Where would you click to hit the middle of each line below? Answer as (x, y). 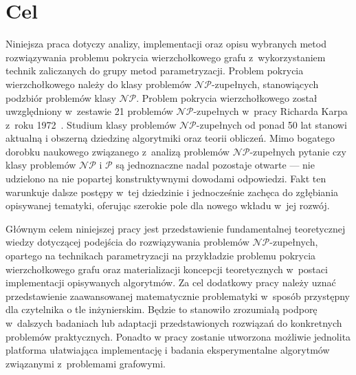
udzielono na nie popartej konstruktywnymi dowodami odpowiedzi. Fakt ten (166, 179)
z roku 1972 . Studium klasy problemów (91, 124)
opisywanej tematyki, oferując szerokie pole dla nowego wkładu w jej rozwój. (168, 205)
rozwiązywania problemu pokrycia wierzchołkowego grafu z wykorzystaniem (166, 57)
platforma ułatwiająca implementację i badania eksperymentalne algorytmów (168, 350)
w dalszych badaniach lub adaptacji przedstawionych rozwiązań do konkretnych (174, 323)
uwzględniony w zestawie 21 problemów (89, 111)
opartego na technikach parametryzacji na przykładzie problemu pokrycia (161, 256)
